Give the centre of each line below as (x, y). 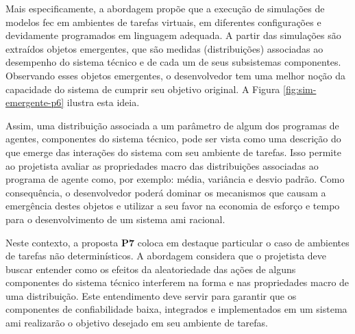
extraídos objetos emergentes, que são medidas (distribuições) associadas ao (164, 48)
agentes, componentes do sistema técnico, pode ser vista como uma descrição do (173, 139)
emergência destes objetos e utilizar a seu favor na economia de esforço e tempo (173, 206)
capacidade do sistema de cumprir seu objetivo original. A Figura (143, 89)
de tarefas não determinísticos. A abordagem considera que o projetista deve (166, 256)
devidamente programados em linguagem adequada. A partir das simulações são (173, 35)
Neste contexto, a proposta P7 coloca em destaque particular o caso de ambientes (177, 242)
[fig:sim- (300, 89)
